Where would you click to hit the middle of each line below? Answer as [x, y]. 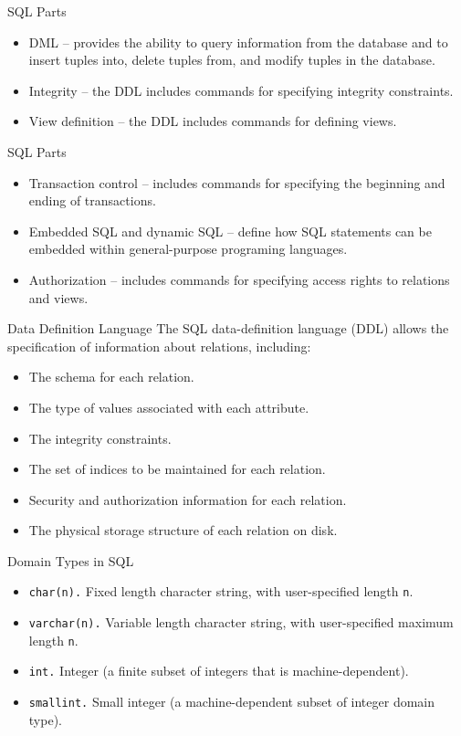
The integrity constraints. [100, 438]
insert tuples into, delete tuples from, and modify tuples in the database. [232, 60]
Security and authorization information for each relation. [188, 499]
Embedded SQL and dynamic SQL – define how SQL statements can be [230, 231]
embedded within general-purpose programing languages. [188, 249]
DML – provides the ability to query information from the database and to [238, 42]
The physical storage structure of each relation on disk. [183, 530]
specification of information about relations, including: [159, 346]
